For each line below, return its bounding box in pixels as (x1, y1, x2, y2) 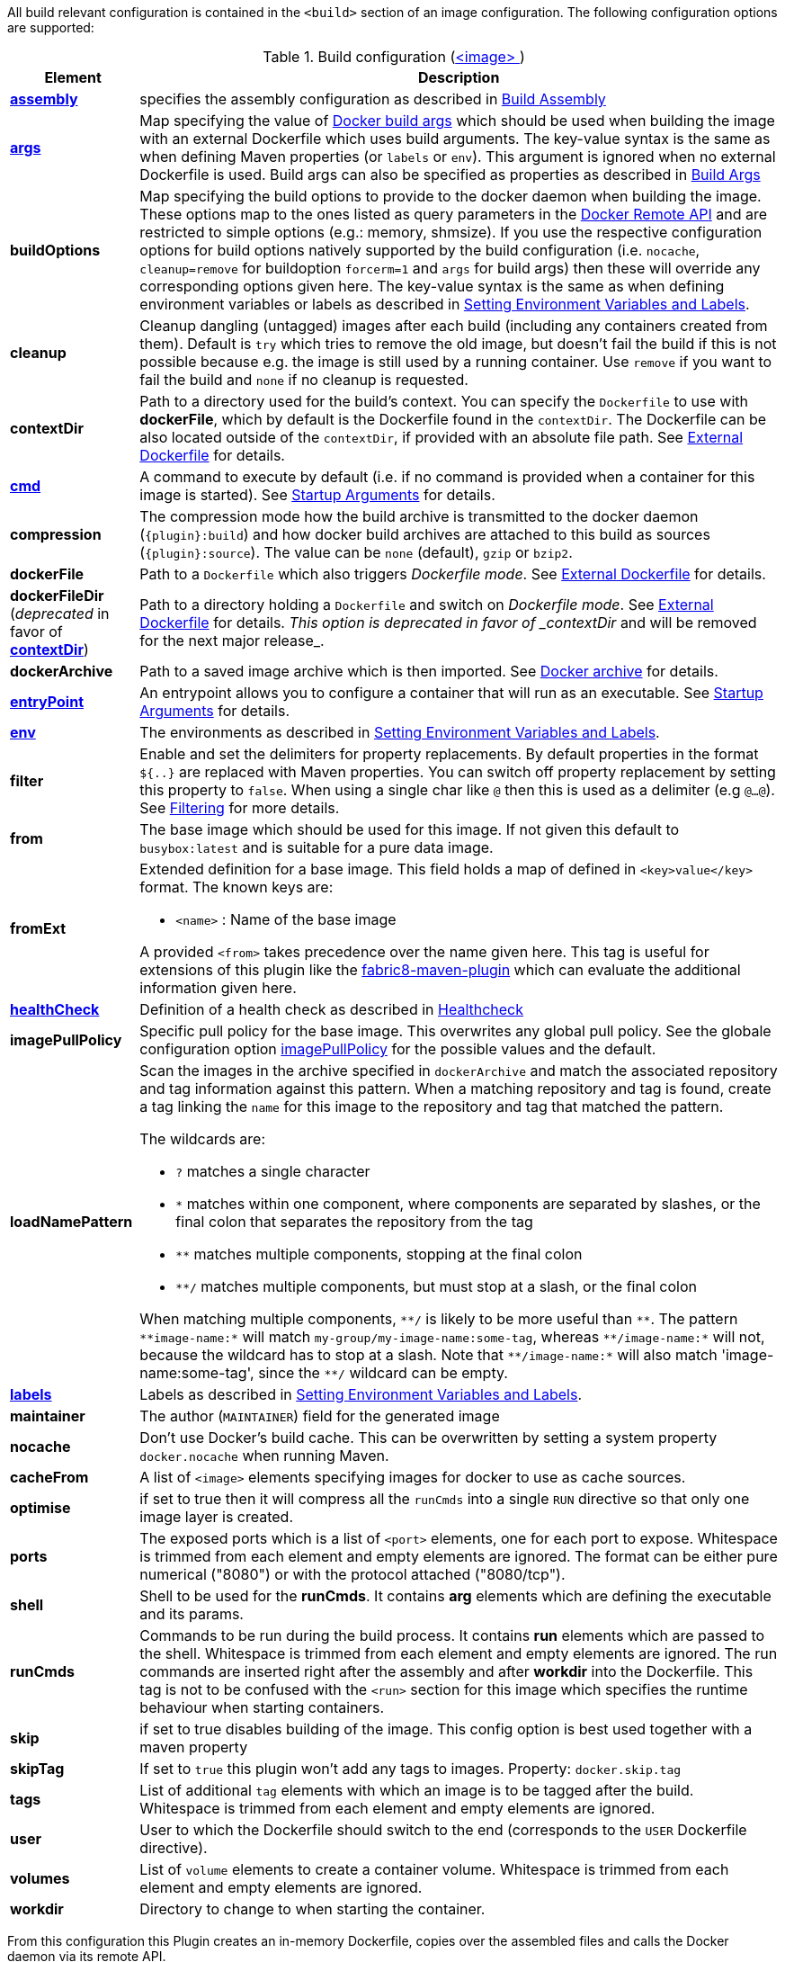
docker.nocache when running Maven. (139, 1447, 389, 1465)
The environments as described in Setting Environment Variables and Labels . (139, 723, 660, 741)
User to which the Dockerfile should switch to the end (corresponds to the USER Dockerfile (139, 1821, 747, 1839)
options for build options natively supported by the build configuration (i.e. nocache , (139, 241, 700, 259)
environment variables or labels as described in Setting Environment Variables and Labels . (139, 295, 750, 313)
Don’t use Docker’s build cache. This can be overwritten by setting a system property (139, 1429, 718, 1447)
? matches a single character (175, 1162, 370, 1180)
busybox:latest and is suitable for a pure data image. (139, 838, 494, 856)
